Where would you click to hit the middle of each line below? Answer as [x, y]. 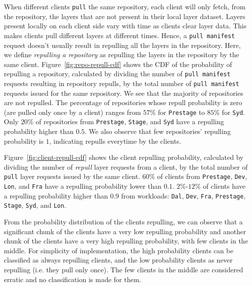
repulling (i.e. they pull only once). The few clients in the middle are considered [124, 270]
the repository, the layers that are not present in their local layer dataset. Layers [125, 16]
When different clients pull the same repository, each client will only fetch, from [125, 6]
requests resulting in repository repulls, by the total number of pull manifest [122, 83]
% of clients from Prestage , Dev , [198, 176]
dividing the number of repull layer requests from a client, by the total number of [126, 166]
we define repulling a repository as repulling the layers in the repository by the [122, 55]
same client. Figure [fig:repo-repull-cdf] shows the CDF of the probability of [118, 64]
